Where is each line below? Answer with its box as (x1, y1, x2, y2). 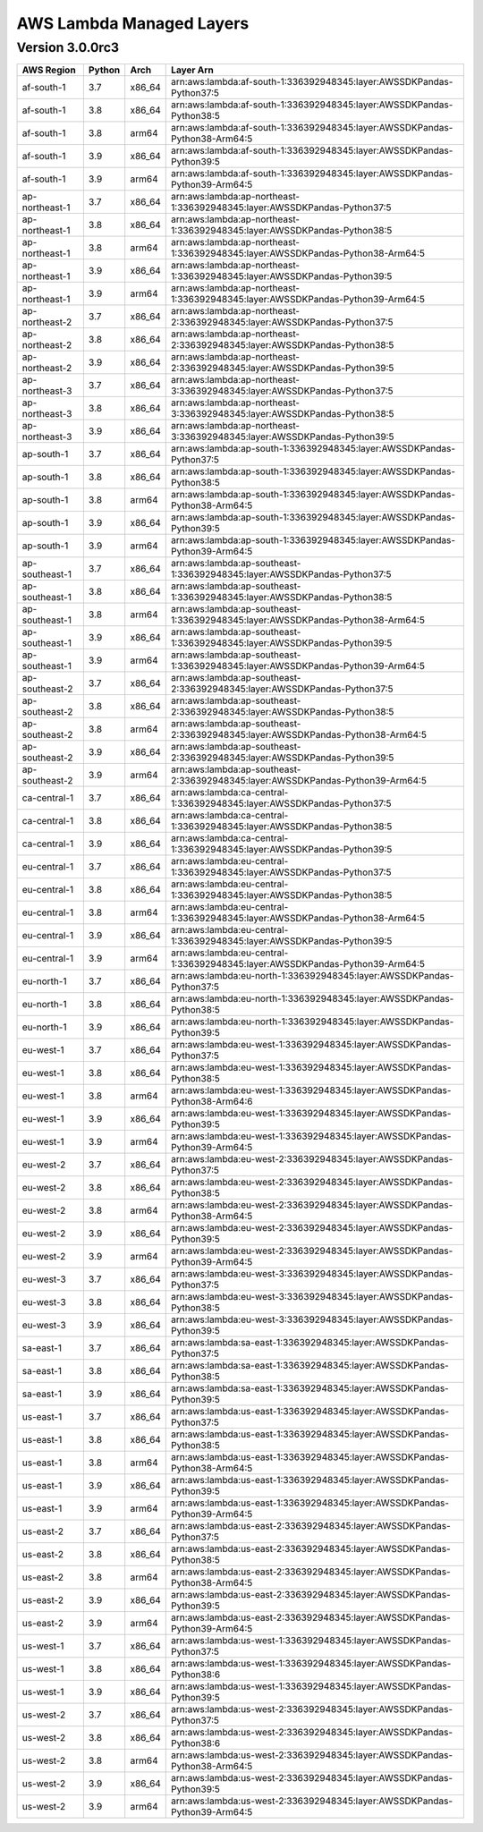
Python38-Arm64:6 (171, 1096, 254, 1108)
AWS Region (21, 64, 76, 76)
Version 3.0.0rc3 (16, 39, 120, 55)
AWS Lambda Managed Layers (16, 13, 250, 33)
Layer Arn (171, 64, 214, 76)
